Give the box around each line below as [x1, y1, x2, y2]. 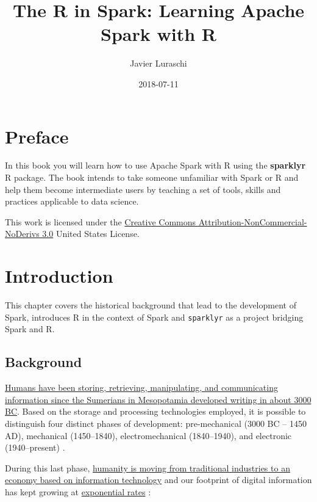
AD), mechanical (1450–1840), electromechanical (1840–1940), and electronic [5, 429, 292, 442]
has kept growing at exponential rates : [5, 485, 151, 498]
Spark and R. [5, 322, 55, 335]
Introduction [5, 263, 113, 288]
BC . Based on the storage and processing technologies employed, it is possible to [5, 405, 306, 418]
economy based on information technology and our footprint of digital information [5, 473, 312, 486]
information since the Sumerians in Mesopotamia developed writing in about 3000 [5, 393, 312, 406]
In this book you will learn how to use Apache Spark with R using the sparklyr [5, 159, 306, 172]
